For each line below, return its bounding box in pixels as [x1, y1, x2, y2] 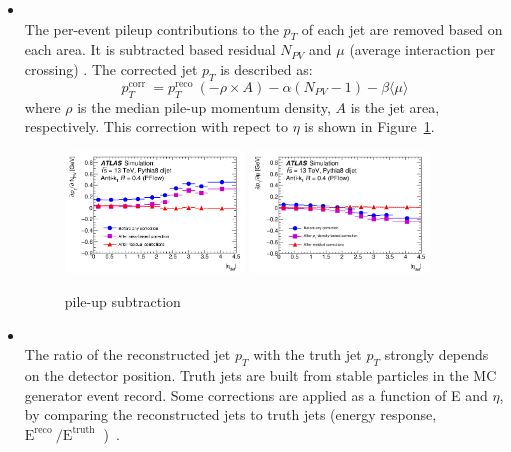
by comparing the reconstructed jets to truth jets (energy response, [24, 404, 437, 425]
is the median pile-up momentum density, [77, 96, 331, 117]
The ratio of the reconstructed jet [24, 344, 231, 365]
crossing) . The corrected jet [24, 58, 198, 79]
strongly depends [384, 344, 489, 365]
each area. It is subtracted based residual [24, 39, 276, 60]
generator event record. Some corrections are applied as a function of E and [24, 384, 488, 405]
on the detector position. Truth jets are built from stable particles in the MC [24, 365, 497, 386]
